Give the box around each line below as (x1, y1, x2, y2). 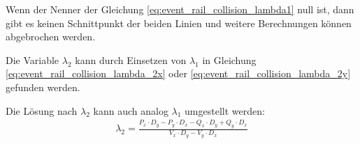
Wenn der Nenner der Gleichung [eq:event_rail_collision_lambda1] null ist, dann (6, 2, 354, 16)
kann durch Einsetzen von (75, 52, 187, 67)
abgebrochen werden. (6, 29, 96, 44)
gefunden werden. (6, 79, 80, 94)
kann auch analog (93, 103, 168, 118)
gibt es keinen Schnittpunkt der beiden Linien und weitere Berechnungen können (6, 15, 352, 30)
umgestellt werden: (185, 103, 265, 118)
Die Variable (6, 52, 59, 67)
